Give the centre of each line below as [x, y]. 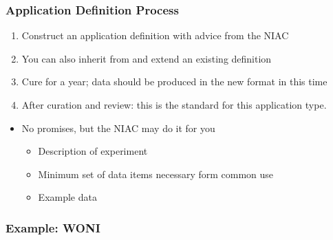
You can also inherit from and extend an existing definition [147, 58]
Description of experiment [93, 151]
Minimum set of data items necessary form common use [156, 174]
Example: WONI [53, 227]
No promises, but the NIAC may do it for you [118, 128]
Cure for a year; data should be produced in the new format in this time [174, 81]
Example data [67, 197]
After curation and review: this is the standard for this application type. [174, 105]
